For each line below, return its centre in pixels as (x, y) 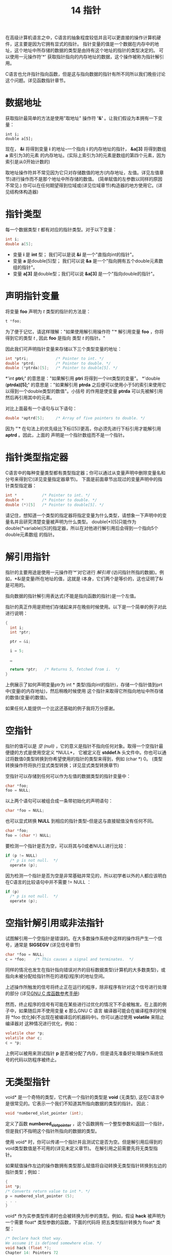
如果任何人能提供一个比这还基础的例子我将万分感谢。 (61, 708)
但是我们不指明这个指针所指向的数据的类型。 (52, 1131)
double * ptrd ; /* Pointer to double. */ (58, 363)
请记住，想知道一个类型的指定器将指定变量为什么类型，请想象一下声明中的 (84, 515)
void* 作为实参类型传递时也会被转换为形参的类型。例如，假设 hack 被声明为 (85, 1216)
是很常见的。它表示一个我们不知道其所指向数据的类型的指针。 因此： (78, 1103)
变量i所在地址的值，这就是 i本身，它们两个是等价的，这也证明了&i (94, 579)
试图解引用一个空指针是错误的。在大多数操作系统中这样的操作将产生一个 (81, 939)
